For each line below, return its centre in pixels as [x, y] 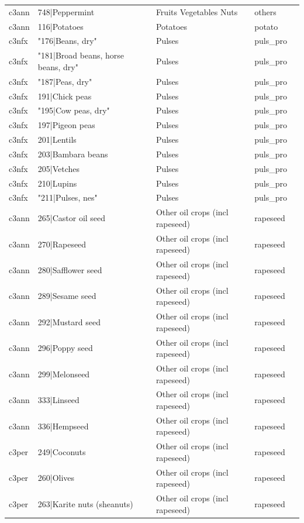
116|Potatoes [61, 26]
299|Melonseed [64, 374]
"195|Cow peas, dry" [74, 110]
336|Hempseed [63, 426]
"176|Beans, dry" [67, 41]
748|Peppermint [66, 11]
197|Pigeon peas [66, 125]
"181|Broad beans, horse [81, 55]
